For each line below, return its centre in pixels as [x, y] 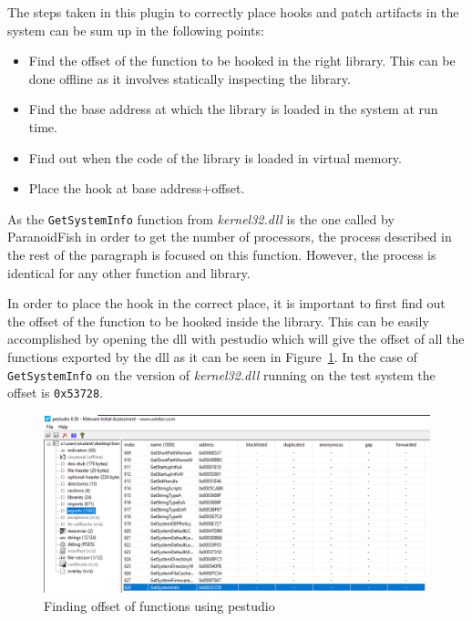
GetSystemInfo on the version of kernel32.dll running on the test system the [221, 374]
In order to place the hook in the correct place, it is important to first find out [226, 303]
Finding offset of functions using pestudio [159, 605]
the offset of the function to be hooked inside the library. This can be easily [218, 321]
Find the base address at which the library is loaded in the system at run [233, 109]
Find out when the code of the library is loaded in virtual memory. [215, 157]
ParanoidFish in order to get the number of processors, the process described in [230, 237]
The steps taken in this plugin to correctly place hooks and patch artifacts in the [233, 12]
